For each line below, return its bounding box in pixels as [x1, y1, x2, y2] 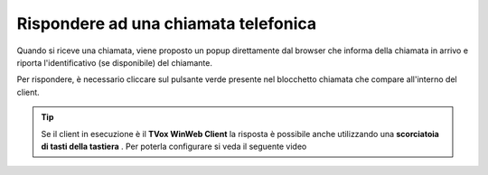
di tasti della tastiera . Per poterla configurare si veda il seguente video [41, 141, 307, 152]
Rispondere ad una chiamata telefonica [16, 14, 317, 33]
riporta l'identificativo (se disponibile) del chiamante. [16, 57, 212, 68]
